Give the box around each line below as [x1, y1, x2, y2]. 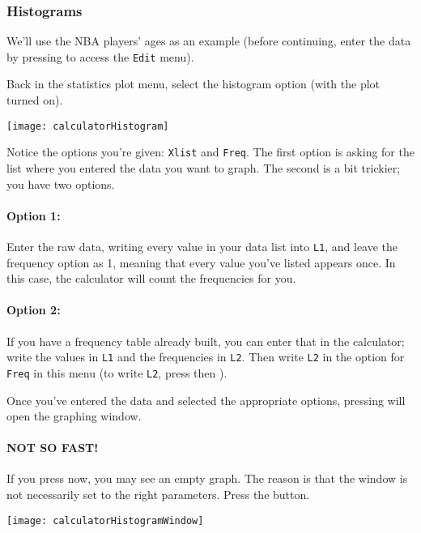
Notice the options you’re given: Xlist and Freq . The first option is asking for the [6, 143, 415, 160]
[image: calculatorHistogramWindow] [6, 514, 204, 527]
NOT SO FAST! [6, 439, 99, 456]
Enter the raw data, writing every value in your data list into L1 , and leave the [6, 237, 398, 254]
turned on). [6, 92, 63, 109]
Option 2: [6, 301, 61, 318]
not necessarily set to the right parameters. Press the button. [6, 486, 310, 503]
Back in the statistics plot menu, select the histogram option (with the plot [6, 75, 381, 92]
